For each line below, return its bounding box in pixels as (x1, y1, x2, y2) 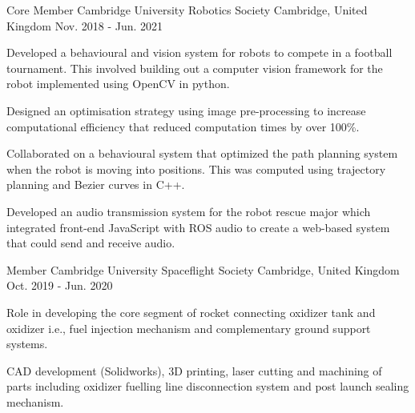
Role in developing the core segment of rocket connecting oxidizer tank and (6, 303, 376, 320)
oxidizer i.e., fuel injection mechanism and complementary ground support (6, 319, 371, 336)
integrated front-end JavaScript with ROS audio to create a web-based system (6, 219, 390, 235)
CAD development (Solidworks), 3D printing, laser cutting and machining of (6, 362, 382, 379)
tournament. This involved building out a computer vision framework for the (6, 59, 383, 76)
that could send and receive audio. (6, 235, 175, 251)
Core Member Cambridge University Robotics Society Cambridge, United (6, 2, 368, 18)
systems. (6, 335, 48, 352)
